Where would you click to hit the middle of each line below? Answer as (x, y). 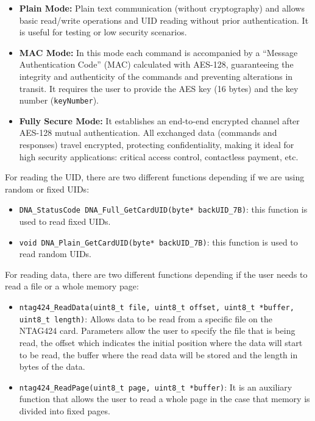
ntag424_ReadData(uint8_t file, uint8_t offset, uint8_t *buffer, (157, 308)
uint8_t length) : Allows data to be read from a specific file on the (146, 318)
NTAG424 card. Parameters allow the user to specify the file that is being (157, 331)
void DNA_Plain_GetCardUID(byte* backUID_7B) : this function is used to (158, 242)
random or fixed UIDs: (47, 189)
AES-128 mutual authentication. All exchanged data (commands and (148, 133)
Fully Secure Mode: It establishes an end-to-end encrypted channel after (159, 120)
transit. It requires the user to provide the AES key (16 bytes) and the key (159, 88)
